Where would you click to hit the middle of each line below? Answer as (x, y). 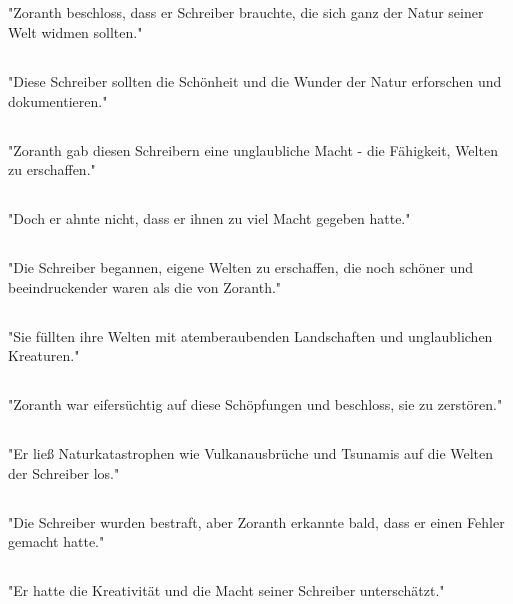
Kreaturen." (44, 355)
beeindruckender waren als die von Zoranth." (145, 286)
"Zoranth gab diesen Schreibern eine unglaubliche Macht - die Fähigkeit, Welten (253, 149)
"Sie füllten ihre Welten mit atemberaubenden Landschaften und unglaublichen (250, 335)
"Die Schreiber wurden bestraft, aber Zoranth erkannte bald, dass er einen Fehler (256, 521)
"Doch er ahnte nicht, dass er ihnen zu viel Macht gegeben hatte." (209, 218)
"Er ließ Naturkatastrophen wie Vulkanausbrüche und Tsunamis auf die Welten (251, 453)
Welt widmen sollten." (75, 31)
